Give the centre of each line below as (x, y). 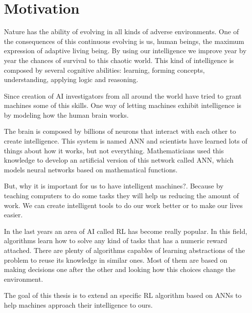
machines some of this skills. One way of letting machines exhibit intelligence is (123, 105)
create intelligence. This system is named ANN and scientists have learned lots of (126, 141)
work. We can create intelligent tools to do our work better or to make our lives (124, 205)
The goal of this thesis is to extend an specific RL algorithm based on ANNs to (123, 295)
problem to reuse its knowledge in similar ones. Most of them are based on (116, 260)
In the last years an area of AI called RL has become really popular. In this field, (126, 231)
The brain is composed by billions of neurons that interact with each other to (120, 131)
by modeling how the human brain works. (66, 115)
